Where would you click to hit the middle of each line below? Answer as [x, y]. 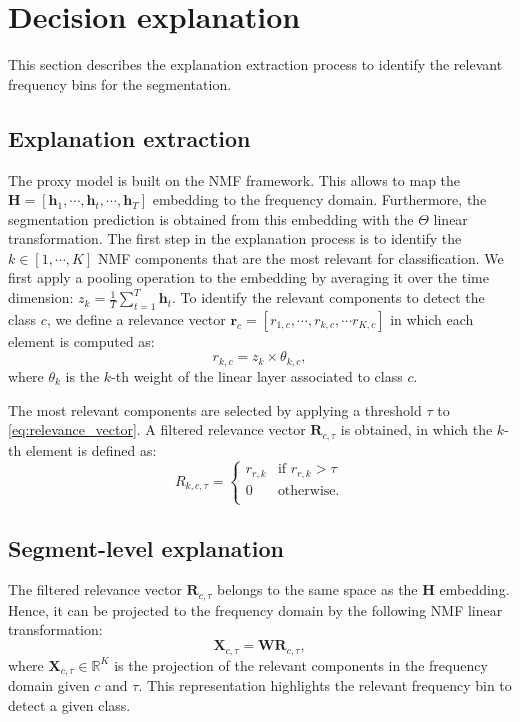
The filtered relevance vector [95, 589]
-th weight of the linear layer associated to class [257, 375]
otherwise [306, 490]
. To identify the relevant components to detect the [328, 297]
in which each [432, 318]
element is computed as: [81, 340]
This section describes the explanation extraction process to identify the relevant [255, 64]
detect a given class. [69, 704]
